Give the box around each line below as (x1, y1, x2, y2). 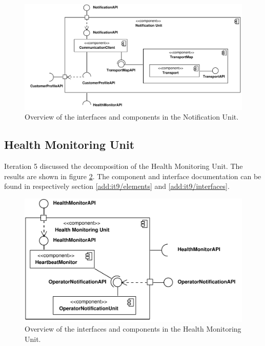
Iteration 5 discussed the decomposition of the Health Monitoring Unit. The (4, 161, 243, 171)
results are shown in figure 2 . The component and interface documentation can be (4, 170, 261, 181)
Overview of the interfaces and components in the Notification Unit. (25, 111, 239, 122)
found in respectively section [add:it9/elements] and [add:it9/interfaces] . (4, 181, 230, 191)
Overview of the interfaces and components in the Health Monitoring (25, 323, 241, 334)
